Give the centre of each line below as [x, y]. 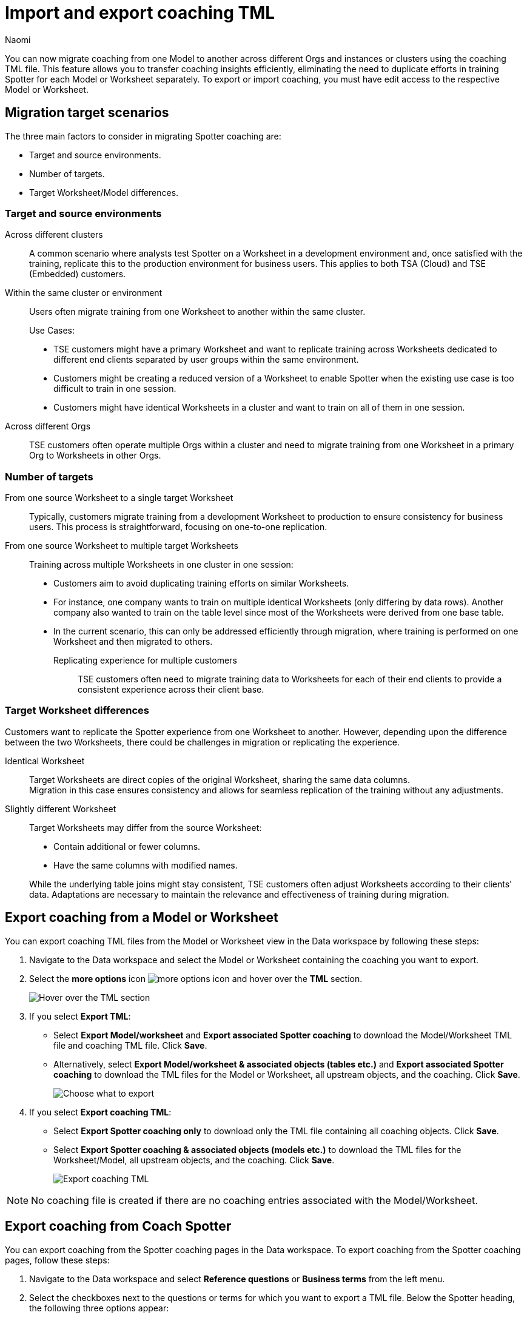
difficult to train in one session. [115, 389]
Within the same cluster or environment [84, 293]
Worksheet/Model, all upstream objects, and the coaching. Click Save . [194, 1160]
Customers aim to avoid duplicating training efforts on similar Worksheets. [201, 583]
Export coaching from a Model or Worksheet [142, 918]
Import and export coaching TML [140, 13]
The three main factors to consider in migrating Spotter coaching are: [143, 136]
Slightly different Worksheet [61, 809]
